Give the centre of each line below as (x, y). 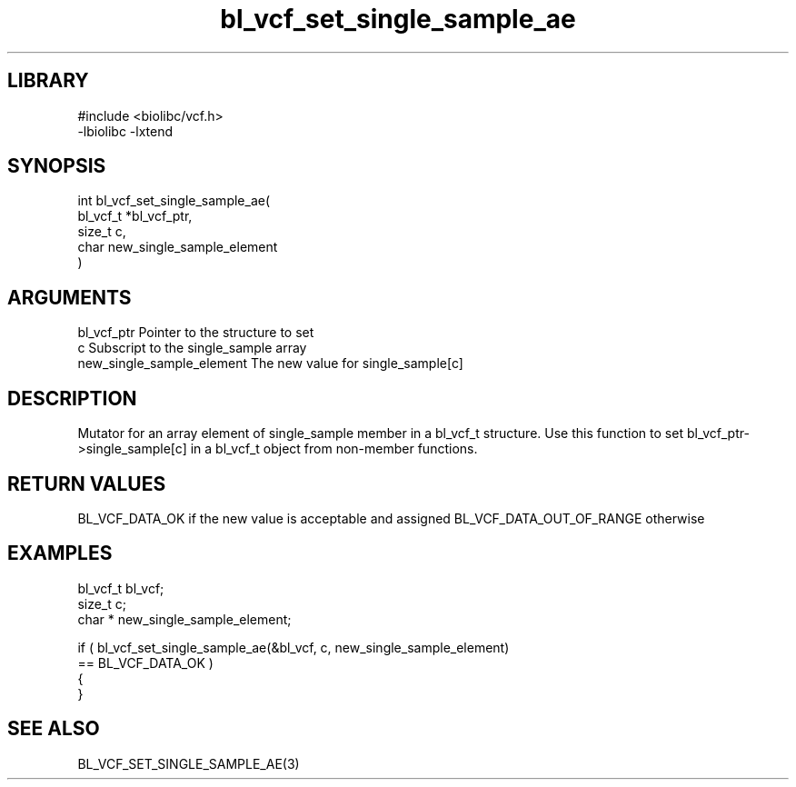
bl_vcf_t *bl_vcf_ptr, (135, 216)
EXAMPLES (60, 553)
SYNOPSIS (57, 166)
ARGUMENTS (70, 297)
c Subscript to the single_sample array (192, 348)
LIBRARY (48, 81)
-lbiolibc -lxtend (125, 131)
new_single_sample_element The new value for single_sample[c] (270, 364)
